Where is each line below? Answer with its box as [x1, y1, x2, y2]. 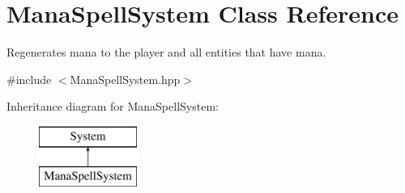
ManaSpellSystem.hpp [70, 70, 181, 87]
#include [6, 70, 52, 87]
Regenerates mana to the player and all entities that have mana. [6, 44, 326, 61]
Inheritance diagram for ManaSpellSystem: [6, 98, 219, 115]
